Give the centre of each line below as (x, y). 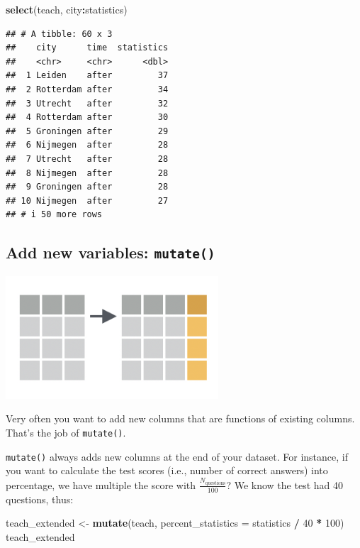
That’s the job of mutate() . (66, 433)
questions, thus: (40, 499)
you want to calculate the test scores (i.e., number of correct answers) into (167, 470)
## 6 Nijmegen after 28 (87, 145)
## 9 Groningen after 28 (87, 187)
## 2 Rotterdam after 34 (87, 89)
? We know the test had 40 (285, 484)
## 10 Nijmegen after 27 (87, 201)
